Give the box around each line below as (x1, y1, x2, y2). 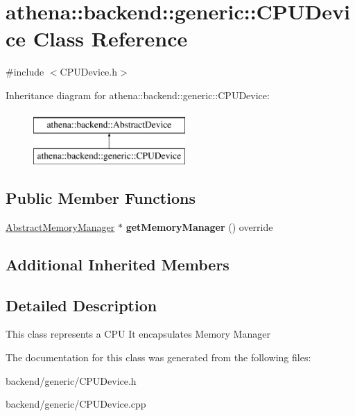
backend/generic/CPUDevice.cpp (6, 397, 146, 411)
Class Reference (33, 24, 188, 53)
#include (6, 64, 44, 79)
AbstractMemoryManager (6, 219, 115, 234)
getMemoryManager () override (125, 219, 273, 234)
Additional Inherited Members (6, 253, 230, 275)
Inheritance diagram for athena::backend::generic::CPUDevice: (6, 87, 270, 102)
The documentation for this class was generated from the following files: (6, 350, 311, 365)
